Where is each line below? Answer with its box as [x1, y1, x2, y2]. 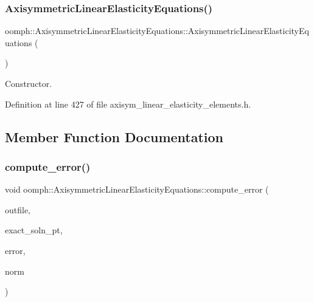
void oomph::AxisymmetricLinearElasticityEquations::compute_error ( [5, 183, 269, 196]
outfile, [5, 203, 31, 216]
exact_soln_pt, [5, 224, 63, 236]
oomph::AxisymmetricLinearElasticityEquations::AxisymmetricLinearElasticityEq [5, 24, 309, 37]
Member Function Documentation [5, 127, 224, 146]
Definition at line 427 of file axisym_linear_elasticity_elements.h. [5, 97, 251, 110]
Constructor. [5, 77, 52, 89]
